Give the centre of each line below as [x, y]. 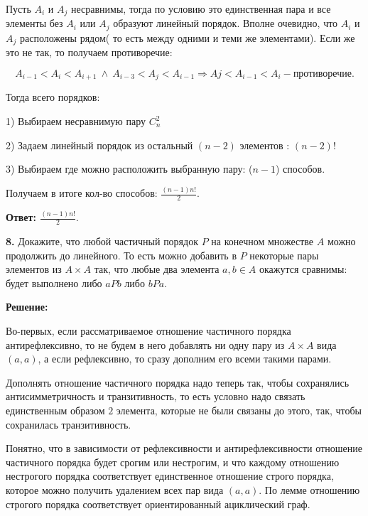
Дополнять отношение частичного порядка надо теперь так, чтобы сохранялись [178, 382]
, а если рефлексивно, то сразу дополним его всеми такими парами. [185, 359]
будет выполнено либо [54, 283]
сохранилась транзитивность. [69, 424]
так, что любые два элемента [157, 269]
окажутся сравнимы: [303, 269]
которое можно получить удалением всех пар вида [115, 489]
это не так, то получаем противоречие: [89, 52]
